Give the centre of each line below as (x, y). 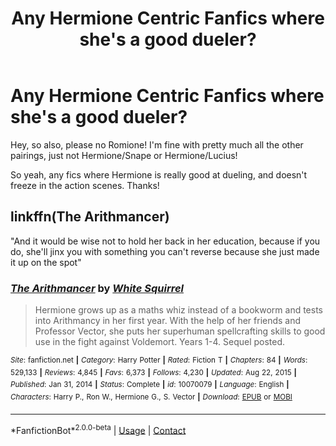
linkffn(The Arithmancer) (90, 217)
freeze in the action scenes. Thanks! (85, 185)
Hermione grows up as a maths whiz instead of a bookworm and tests (178, 310)
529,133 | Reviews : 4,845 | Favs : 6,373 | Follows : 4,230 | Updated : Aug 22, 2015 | (153, 372)
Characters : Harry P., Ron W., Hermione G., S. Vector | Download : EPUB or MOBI (151, 397)
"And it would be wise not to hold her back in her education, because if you (165, 241)
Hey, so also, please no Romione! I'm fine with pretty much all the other (157, 144)
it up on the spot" (46, 262)
